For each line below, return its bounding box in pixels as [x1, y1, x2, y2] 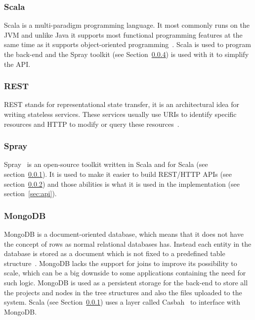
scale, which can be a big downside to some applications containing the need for [4, 267, 246, 278]
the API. [4, 58, 31, 69]
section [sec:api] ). [4, 188, 57, 199]
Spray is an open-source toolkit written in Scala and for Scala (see [4, 159, 208, 169]
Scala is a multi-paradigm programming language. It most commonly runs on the [4, 20, 250, 30]
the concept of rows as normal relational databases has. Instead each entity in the [4, 238, 252, 249]
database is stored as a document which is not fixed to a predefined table [4, 248, 225, 259]
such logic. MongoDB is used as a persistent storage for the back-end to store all [4, 277, 248, 287]
